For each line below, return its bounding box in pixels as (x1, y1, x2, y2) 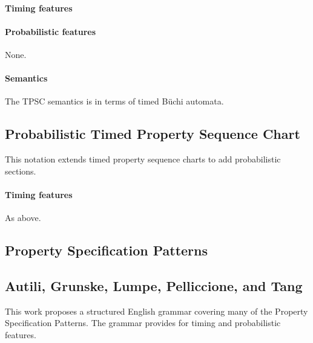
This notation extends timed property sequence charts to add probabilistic (5, 153, 281, 165)
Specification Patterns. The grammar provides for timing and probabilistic (5, 316, 281, 329)
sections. (5, 164, 36, 177)
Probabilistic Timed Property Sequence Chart (5, 124, 300, 143)
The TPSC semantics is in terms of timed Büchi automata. (5, 95, 224, 107)
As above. (5, 211, 41, 224)
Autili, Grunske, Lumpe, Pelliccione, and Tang (5, 276, 303, 295)
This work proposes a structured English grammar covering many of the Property (5, 304, 308, 317)
